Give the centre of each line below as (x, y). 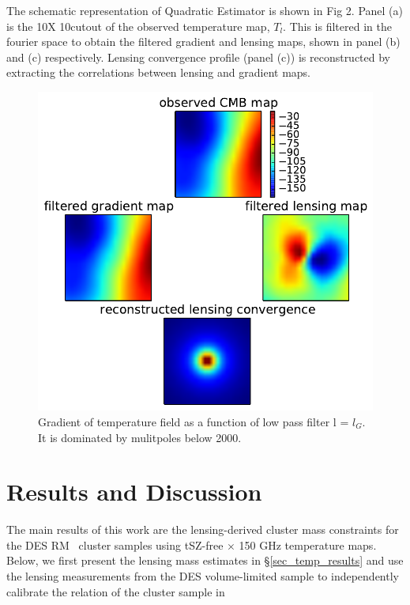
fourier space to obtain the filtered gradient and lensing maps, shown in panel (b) (203, 42)
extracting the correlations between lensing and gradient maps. (158, 72)
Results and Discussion (134, 492)
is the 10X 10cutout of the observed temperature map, (138, 26)
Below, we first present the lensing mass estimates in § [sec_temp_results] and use (205, 560)
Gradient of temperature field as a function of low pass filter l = (194, 421)
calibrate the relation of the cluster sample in (116, 591)
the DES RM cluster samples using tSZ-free (115, 544)
